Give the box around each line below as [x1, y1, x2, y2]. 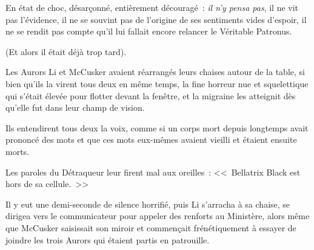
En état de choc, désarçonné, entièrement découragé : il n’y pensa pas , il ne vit [5, 1, 299, 13]
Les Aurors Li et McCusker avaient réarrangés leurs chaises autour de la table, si [5, 65, 305, 78]
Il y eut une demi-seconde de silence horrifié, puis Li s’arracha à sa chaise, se [5, 197, 290, 210]
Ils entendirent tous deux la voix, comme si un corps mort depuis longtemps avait [5, 121, 309, 134]
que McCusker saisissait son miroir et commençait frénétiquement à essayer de [5, 221, 296, 234]
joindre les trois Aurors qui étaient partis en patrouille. [5, 233, 210, 246]
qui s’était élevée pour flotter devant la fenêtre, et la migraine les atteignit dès [5, 89, 296, 102]
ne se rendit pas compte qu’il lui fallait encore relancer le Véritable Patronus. [5, 25, 292, 38]
